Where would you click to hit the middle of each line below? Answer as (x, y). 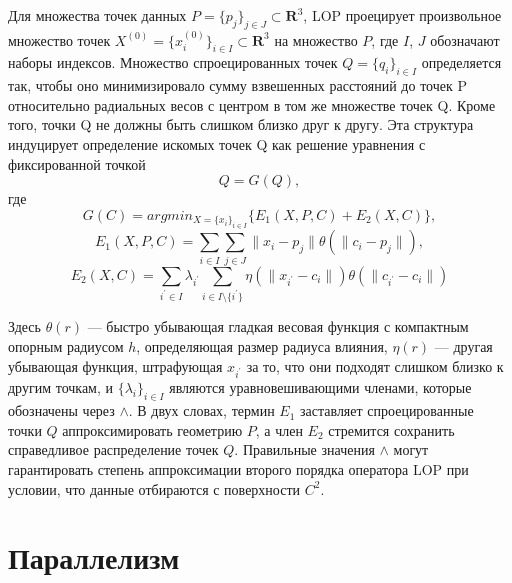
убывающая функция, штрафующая (115, 365)
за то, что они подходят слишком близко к (375, 365)
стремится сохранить (391, 429)
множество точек (59, 39)
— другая (463, 345)
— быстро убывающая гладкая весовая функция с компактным (278, 326)
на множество (316, 39)
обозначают (465, 39)
